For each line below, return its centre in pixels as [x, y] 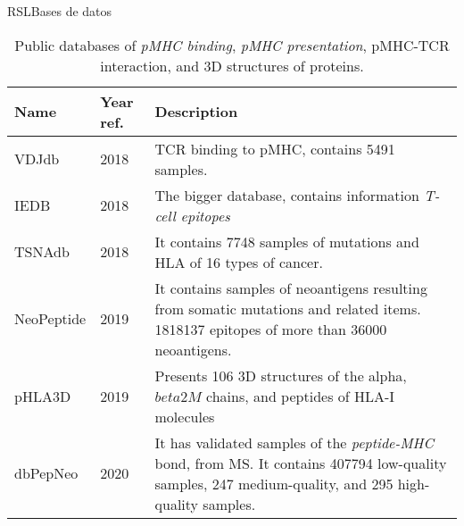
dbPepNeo [46, 473]
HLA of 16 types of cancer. [239, 262]
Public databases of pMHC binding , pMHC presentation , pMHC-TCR [232, 45]
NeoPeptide [50, 319]
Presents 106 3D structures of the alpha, [281, 375]
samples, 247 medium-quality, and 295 [274, 483]
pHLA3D [43, 396]
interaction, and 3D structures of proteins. [232, 65]
